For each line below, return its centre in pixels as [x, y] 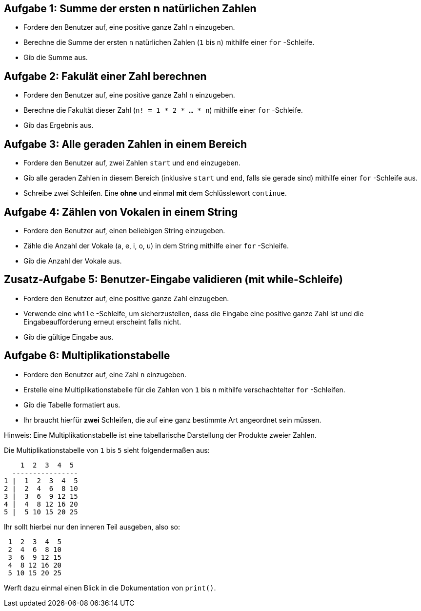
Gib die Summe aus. [56, 58]
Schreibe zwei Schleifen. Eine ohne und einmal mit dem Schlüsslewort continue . [155, 193]
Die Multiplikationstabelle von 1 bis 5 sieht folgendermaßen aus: [107, 450]
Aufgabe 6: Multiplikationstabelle [87, 356]
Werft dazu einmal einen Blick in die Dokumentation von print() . [110, 588]
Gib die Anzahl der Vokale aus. [73, 261]
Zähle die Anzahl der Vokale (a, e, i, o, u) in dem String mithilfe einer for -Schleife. [156, 245]
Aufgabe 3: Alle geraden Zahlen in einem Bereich [126, 144]
